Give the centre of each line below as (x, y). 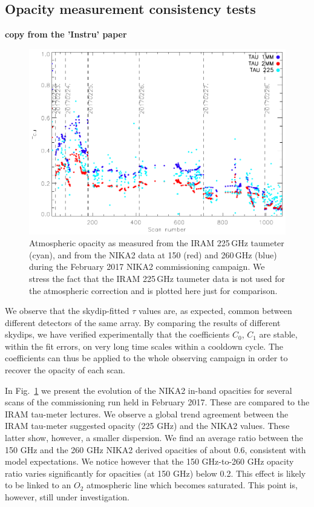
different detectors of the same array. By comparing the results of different (143, 322)
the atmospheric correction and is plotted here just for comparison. (153, 290)
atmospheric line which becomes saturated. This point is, (192, 485)
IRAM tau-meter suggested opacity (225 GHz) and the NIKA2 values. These (147, 426)
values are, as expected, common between (215, 311)
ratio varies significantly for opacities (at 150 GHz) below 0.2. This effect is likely (155, 473)
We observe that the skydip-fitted (67, 311)
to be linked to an (38, 485)
